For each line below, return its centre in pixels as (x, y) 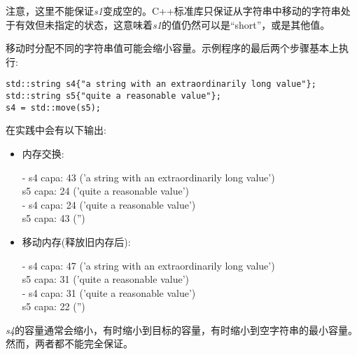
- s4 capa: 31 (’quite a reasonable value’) (109, 292)
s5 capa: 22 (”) (54, 306)
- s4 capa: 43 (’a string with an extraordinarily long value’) (148, 177)
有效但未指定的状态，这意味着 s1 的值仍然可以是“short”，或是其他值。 (173, 24)
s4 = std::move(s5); (54, 107)
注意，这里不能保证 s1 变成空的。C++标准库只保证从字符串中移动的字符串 (173, 11)
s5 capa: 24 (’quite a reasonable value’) (105, 191)
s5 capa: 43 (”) (54, 218)
